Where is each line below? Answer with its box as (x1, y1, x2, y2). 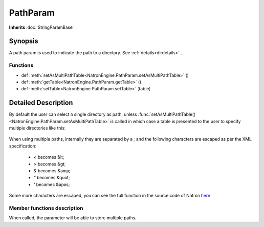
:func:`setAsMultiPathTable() (138, 111, 196, 117)
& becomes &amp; (33, 168, 71, 174)
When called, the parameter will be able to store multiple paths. (9, 215, 137, 221)
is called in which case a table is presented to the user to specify (110, 118, 241, 124)
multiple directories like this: (9, 125, 66, 131)
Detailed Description (9, 99, 73, 107)
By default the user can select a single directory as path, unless (9, 111, 137, 117)
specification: (9, 143, 37, 149)
